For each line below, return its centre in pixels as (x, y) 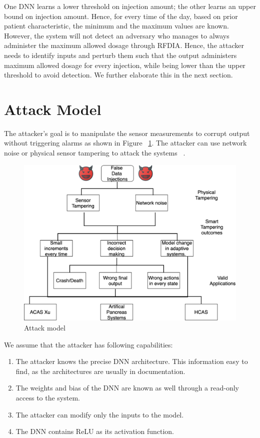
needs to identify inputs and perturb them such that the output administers (120, 55)
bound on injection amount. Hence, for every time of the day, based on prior (121, 16)
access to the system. (48, 397)
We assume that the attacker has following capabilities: (88, 344)
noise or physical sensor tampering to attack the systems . (95, 153)
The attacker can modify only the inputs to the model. (100, 414)
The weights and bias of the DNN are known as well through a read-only (127, 388)
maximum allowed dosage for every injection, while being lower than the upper (125, 65)
